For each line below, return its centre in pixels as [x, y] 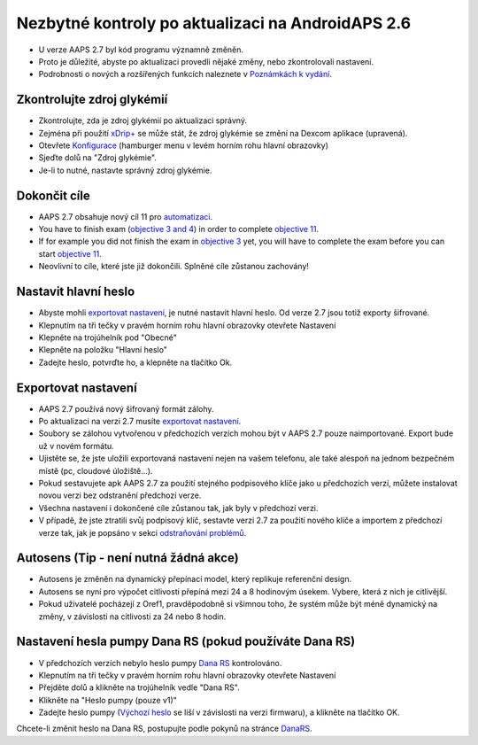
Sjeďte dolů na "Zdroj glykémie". [97, 158]
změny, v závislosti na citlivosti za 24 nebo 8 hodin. [132, 617]
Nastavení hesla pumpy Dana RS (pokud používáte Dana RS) [186, 642]
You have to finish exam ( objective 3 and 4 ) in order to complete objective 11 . [179, 229]
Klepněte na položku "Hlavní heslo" [103, 350]
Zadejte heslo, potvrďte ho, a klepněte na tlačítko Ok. [135, 362]
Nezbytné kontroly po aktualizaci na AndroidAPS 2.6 [214, 23]
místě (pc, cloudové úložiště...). [96, 470]
